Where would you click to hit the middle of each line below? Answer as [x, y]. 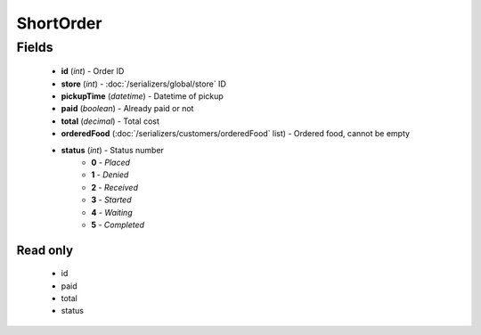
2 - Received [114, 187]
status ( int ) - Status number [113, 150]
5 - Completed [118, 225]
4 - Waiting [112, 212]
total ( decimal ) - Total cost [110, 121]
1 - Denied [110, 175]
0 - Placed [111, 162]
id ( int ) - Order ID [93, 71]
